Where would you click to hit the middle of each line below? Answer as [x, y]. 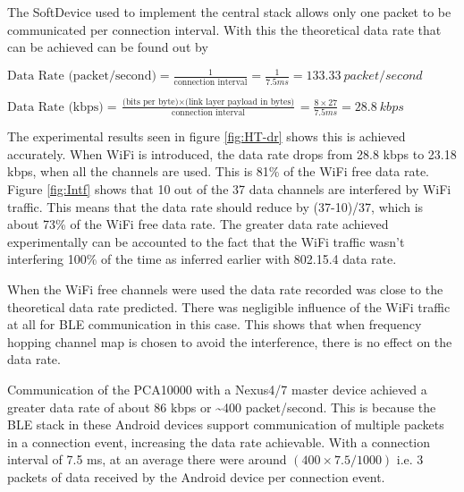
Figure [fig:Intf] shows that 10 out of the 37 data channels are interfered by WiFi [229, 189]
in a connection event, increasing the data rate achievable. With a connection [219, 441]
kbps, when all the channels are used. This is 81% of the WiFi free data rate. [219, 171]
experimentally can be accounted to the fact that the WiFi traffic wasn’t [206, 241]
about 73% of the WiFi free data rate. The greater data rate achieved [198, 224]
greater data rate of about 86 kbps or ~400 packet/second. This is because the [222, 407]
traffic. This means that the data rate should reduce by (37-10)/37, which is [215, 206]
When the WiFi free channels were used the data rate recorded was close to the [225, 288]
